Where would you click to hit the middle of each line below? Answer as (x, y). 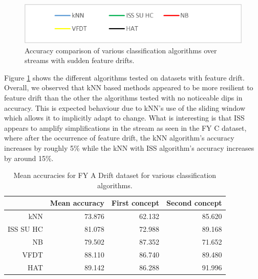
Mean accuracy (77, 203)
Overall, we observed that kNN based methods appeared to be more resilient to (129, 87)
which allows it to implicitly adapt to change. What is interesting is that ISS (124, 118)
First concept (135, 203)
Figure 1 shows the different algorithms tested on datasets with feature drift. (124, 77)
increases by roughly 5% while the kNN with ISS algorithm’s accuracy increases (129, 147)
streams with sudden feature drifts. (80, 60)
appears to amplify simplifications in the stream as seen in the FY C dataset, (125, 127)
